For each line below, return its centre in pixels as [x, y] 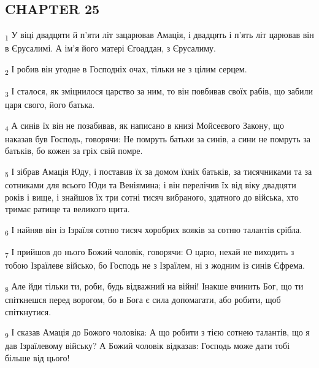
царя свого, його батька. [50, 105]
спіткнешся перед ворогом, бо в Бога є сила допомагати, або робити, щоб [143, 299]
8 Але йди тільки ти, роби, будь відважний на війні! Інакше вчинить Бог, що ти [154, 286]
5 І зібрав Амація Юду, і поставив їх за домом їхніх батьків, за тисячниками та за [159, 172]
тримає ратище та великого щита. [67, 209]
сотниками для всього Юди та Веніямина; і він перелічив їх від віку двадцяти [151, 185]
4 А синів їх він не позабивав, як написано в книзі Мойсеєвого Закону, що [145, 126]
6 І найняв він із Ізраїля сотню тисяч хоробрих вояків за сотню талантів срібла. [154, 230]
